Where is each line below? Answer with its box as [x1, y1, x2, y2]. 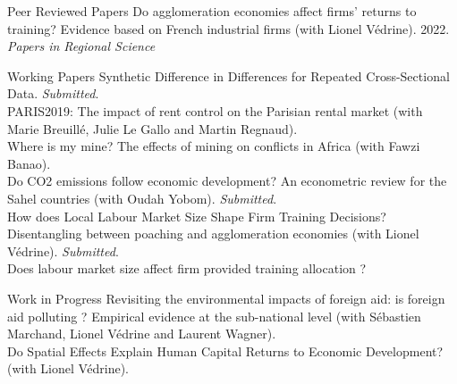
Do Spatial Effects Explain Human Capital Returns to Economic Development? [7, 341, 444, 360]
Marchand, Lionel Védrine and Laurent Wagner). [7, 324, 276, 343]
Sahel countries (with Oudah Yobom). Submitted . [7, 188, 277, 207]
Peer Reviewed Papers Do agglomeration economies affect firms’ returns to [7, 2, 417, 20]
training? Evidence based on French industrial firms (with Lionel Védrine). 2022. [7, 19, 450, 38]
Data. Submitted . [7, 84, 99, 103]
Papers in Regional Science [7, 37, 156, 55]
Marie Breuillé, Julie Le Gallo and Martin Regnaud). [7, 119, 298, 138]
